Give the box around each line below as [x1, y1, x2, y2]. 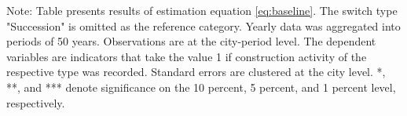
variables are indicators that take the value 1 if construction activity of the [6, 48, 367, 64]
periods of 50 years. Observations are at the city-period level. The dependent [6, 33, 376, 49]
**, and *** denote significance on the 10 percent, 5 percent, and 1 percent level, [6, 78, 396, 95]
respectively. [6, 94, 65, 111]
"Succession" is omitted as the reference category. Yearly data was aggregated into [6, 17, 401, 34]
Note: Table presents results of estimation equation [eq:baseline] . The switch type [6, 2, 398, 18]
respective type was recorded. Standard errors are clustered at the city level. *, [6, 63, 386, 80]
